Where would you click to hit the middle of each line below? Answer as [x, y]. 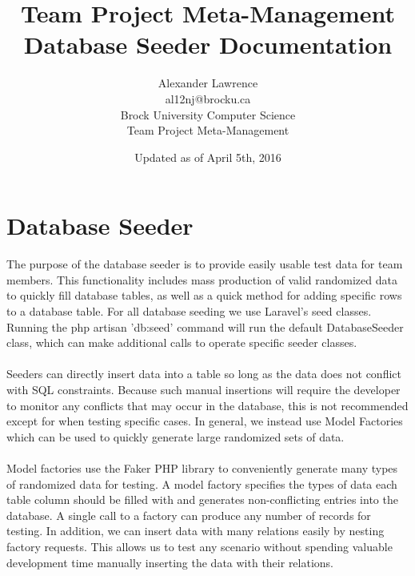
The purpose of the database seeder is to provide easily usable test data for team [205, 264]
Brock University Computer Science [208, 114]
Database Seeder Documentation [208, 44]
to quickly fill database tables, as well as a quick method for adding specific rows [204, 295]
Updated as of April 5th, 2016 [208, 157]
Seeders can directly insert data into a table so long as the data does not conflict [204, 374]
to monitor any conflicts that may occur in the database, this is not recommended [207, 405]
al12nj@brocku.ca [208, 98]
